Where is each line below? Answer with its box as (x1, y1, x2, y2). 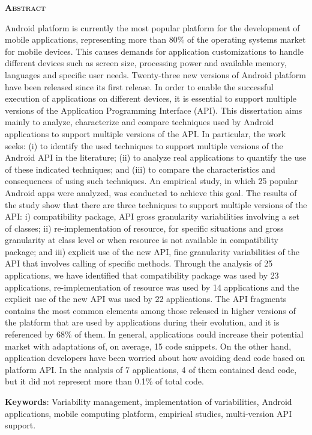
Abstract (5, 1, 46, 13)
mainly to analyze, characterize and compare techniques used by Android (5, 116, 274, 128)
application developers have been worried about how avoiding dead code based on (5, 351, 305, 364)
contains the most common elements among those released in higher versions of (5, 304, 296, 316)
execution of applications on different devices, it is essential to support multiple (5, 92, 296, 105)
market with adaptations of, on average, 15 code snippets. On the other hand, (5, 339, 292, 352)
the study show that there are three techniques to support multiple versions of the (5, 198, 307, 211)
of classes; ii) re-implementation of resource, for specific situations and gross (5, 221, 284, 234)
